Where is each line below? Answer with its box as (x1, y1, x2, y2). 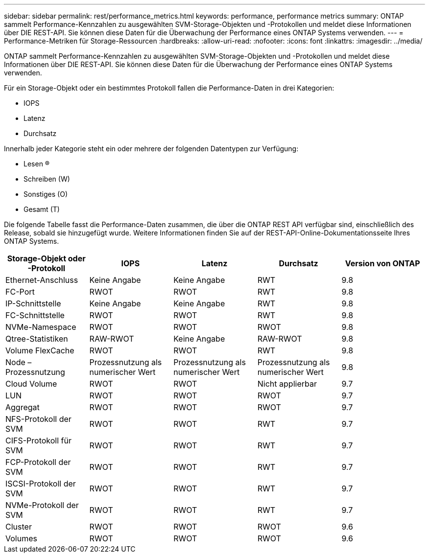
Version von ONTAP (345, 258, 420, 268)
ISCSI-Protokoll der (5, 479, 76, 488)
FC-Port (5, 287, 35, 297)
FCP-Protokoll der (5, 457, 71, 467)
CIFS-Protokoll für (5, 436, 71, 445)
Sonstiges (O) (24, 190, 68, 198)
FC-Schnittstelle (5, 310, 65, 320)
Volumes (5, 534, 37, 543)
